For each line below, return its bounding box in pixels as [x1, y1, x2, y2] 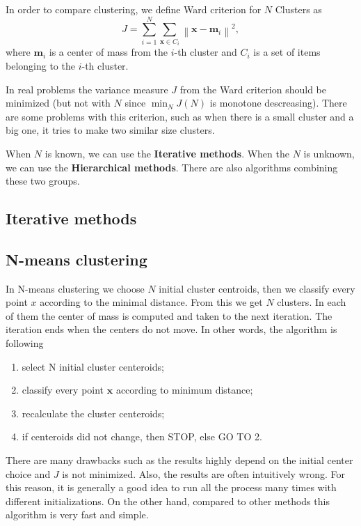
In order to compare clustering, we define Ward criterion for [6, 2, 262, 16]
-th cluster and [174, 45, 237, 59]
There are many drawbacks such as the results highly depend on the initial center [6, 453, 353, 467]
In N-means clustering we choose [6, 281, 145, 295]
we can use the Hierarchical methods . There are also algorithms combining [6, 160, 338, 174]
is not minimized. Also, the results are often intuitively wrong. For [62, 466, 345, 481]
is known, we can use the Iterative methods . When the [45, 146, 289, 160]
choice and [6, 466, 51, 481]
